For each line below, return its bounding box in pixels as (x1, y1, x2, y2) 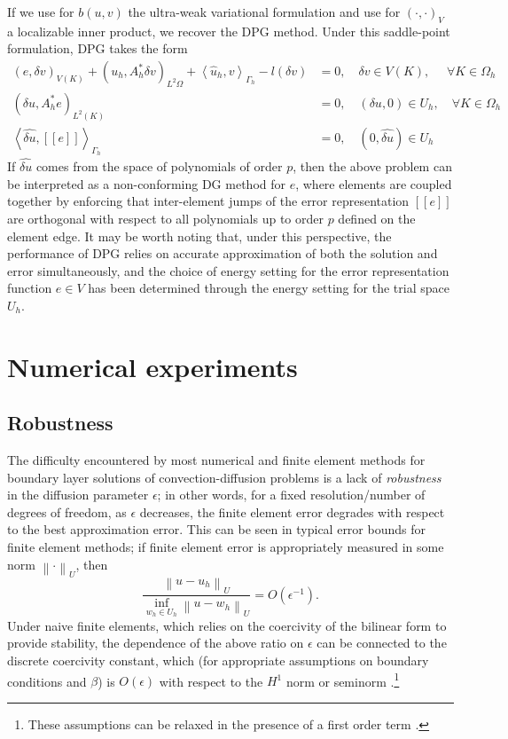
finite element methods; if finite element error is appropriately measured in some (7, 538, 444, 556)
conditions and (7, 672, 87, 690)
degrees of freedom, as (7, 502, 127, 521)
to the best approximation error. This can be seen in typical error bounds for (7, 520, 426, 539)
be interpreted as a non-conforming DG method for (7, 174, 285, 193)
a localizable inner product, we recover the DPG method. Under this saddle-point (7, 21, 450, 40)
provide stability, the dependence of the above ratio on (7, 633, 304, 652)
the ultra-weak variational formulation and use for (128, 3, 401, 20)
